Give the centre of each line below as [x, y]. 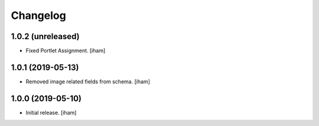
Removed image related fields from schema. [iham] [88, 81]
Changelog [38, 15]
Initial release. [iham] [51, 112]
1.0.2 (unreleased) [45, 36]
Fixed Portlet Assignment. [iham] [66, 51]
